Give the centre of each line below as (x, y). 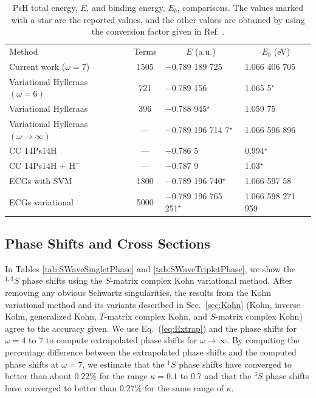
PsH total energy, (45, 7)
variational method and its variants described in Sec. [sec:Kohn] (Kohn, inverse (153, 304)
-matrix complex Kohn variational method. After (201, 280)
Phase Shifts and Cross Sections (108, 243)
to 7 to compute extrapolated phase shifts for (113, 340)
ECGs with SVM (41, 181)
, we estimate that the (123, 364)
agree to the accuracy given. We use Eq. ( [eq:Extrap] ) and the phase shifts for (151, 328)
